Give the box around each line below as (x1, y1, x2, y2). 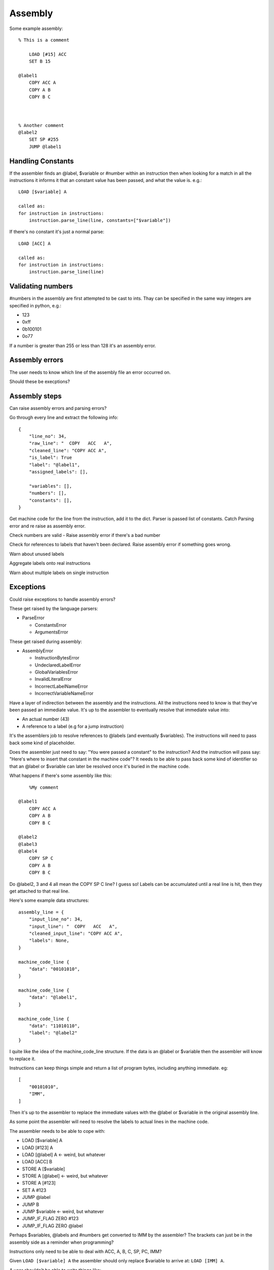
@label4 (18, 848, 38, 854)
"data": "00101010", (28, 966, 80, 972)
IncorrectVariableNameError (35, 690, 94, 696)
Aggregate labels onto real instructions (9, 560, 91, 566)
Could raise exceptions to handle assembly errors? (9, 596, 116, 602)
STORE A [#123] (22, 1180, 56, 1186)
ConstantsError (35, 622, 67, 628)
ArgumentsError (35, 629, 68, 635)
